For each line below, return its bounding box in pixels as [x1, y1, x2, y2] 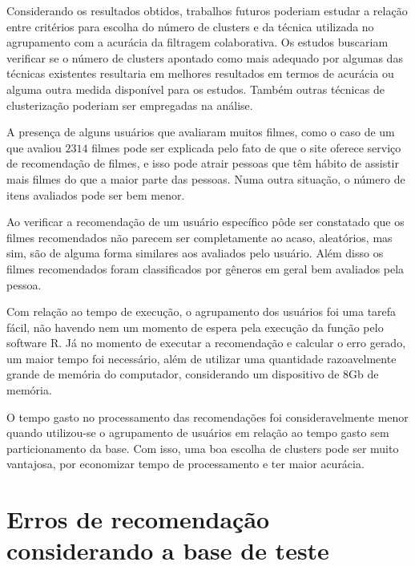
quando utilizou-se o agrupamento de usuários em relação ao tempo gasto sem [6, 424, 389, 441]
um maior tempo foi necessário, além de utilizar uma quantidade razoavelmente [6, 350, 397, 366]
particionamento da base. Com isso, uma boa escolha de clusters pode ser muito [6, 439, 399, 456]
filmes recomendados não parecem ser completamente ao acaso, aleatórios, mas [6, 228, 393, 245]
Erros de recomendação [6, 503, 270, 536]
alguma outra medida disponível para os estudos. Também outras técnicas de [6, 80, 385, 97]
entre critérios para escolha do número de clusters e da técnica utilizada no [6, 18, 374, 34]
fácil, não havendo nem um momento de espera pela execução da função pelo [6, 318, 384, 335]
